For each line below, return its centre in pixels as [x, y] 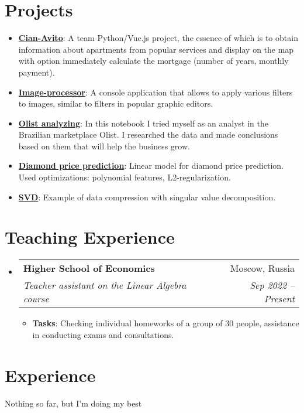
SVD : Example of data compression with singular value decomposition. [147, 197]
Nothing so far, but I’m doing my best [73, 403]
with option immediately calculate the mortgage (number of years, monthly [153, 61]
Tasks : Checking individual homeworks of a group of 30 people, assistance [166, 323]
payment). [37, 72]
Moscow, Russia [262, 268]
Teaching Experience [90, 237]
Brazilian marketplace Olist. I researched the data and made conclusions [148, 134]
